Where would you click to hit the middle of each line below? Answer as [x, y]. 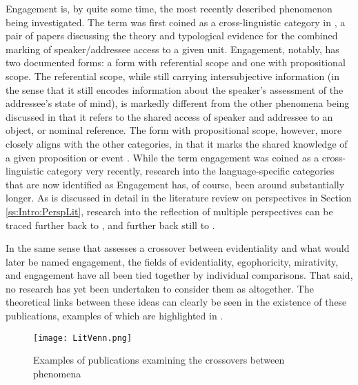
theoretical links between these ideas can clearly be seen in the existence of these [176, 302]
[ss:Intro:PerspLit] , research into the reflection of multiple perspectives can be [169, 211]
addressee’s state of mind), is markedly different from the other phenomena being [178, 103]
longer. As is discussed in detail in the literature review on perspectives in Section [179, 198]
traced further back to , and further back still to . [110, 225]
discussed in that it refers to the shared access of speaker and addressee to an [169, 116]
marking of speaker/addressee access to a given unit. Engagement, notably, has [172, 49]
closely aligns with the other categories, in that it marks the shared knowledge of [177, 143]
